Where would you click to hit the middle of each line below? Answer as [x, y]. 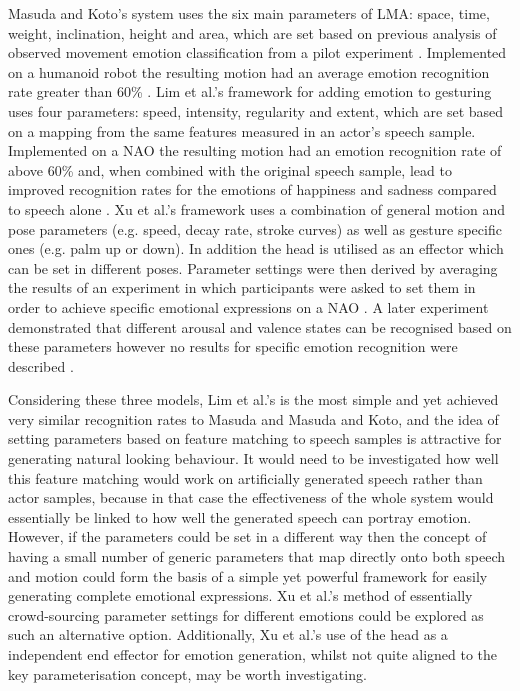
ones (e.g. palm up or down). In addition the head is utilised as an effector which [256, 248]
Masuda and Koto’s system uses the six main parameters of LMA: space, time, [249, 13]
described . [41, 365]
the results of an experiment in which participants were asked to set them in [242, 287]
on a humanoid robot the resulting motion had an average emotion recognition [249, 71]
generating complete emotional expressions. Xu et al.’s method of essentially [240, 595]
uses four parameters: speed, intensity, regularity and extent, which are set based [256, 110]
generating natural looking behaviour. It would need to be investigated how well [253, 458]
